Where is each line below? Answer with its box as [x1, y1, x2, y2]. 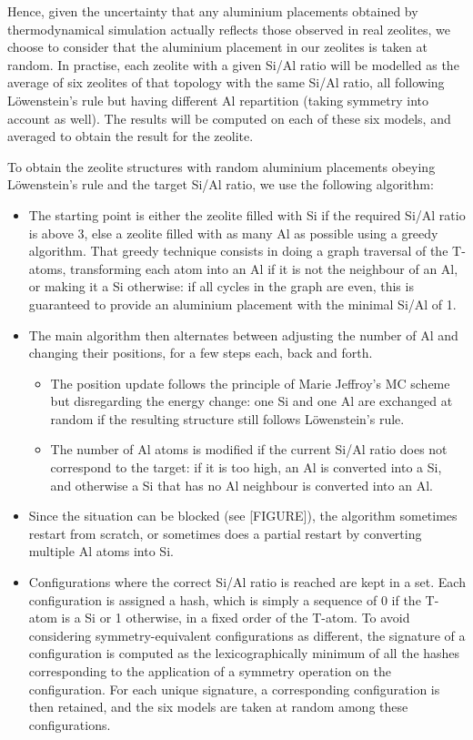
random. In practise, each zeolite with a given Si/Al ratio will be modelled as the [7, 55, 459, 74]
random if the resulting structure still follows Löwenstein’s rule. [50, 409, 405, 428]
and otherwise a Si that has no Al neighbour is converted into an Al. [50, 475, 433, 494]
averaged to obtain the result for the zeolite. [7, 127, 254, 146]
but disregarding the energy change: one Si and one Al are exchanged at [50, 391, 453, 411]
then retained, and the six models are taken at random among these [28, 697, 408, 716]
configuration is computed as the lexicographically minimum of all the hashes [28, 644, 460, 663]
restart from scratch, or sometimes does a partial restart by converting [28, 523, 422, 542]
